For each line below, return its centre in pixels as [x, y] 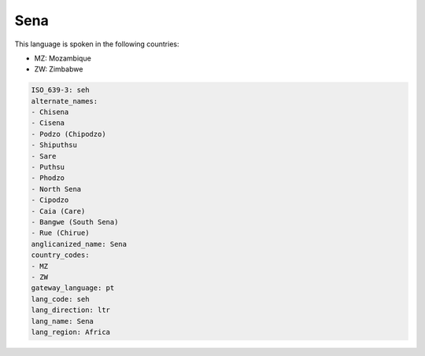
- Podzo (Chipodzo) [68, 134]
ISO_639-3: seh [60, 90]
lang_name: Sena [63, 321]
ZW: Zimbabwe [59, 69]
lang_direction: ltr [70, 310]
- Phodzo [48, 178]
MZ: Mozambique [63, 58]
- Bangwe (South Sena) [75, 222]
